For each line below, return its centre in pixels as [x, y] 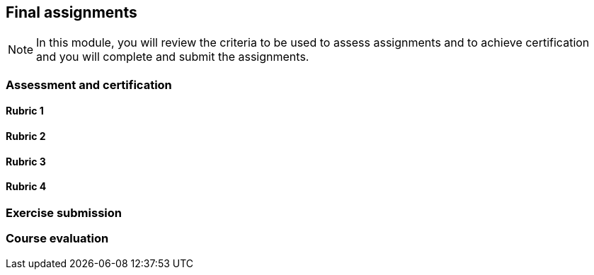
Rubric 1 [25, 111]
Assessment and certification [89, 84]
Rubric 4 [26, 187]
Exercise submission [64, 212]
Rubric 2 [26, 136]
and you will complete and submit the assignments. [173, 57]
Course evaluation [57, 239]
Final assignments [72, 12]
